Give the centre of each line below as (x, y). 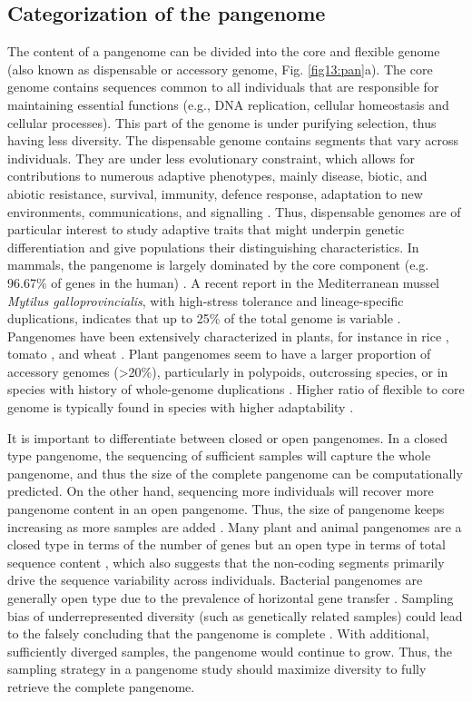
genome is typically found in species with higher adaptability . (181, 407)
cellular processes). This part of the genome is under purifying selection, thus (222, 122)
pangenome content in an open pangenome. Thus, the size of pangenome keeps (226, 509)
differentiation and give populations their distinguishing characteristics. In (213, 247)
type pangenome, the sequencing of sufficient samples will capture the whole (219, 455)
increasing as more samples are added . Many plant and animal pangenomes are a (235, 526)
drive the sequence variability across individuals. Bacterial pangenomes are (215, 580)
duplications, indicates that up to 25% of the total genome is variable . (204, 318)
